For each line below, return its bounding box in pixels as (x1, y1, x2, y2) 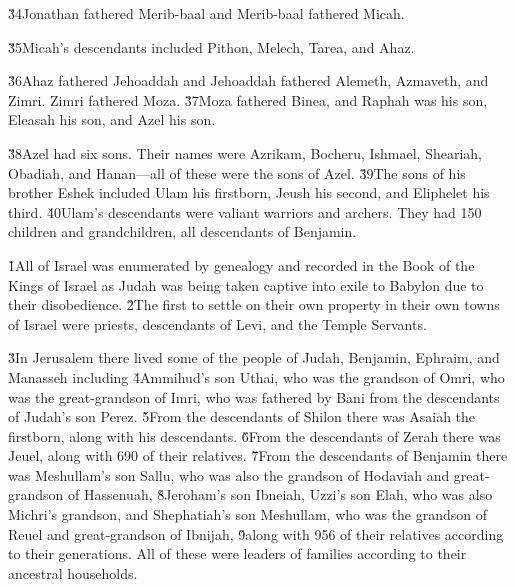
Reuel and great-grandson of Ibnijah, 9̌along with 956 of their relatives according (8, 523, 504, 544)
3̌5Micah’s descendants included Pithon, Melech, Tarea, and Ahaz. (8, 36, 415, 57)
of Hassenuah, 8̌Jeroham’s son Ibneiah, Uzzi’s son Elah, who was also (68, 484, 493, 505)
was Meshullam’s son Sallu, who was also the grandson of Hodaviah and (8, 464, 450, 485)
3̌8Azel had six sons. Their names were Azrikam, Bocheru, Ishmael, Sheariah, (8, 142, 483, 163)
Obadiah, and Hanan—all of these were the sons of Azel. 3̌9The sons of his (8, 162, 466, 183)
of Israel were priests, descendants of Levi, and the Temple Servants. (8, 313, 427, 334)
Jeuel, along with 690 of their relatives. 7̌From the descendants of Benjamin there (8, 445, 508, 466)
